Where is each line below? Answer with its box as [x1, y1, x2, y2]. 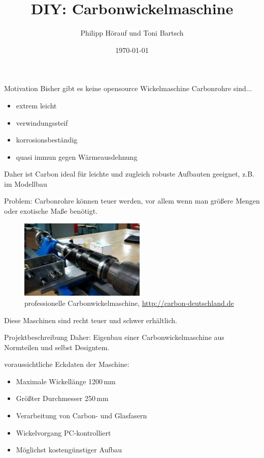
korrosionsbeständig [16, 134, 78, 145]
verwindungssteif [16, 117, 68, 128]
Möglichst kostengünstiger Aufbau [16, 444, 122, 455]
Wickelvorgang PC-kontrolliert [16, 427, 111, 438]
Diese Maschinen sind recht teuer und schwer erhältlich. [4, 314, 177, 325]
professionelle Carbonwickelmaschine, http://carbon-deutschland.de [24, 297, 234, 308]
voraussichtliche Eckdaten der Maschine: [4, 359, 129, 369]
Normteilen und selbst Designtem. [4, 341, 110, 352]
